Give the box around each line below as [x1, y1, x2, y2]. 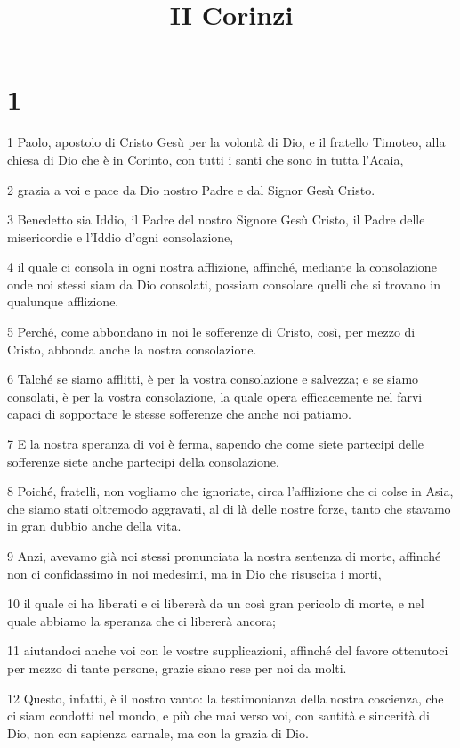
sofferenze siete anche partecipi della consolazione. [7, 451, 279, 470]
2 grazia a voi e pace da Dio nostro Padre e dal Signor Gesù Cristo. [7, 180, 375, 199]
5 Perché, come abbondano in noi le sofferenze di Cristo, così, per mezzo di [7, 322, 416, 341]
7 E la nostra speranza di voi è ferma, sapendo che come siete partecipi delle [7, 435, 424, 453]
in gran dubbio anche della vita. [7, 516, 182, 535]
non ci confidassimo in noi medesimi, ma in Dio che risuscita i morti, [7, 564, 382, 582]
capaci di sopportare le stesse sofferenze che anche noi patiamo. [7, 404, 351, 423]
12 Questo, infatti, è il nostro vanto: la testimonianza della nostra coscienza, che [7, 688, 444, 707]
